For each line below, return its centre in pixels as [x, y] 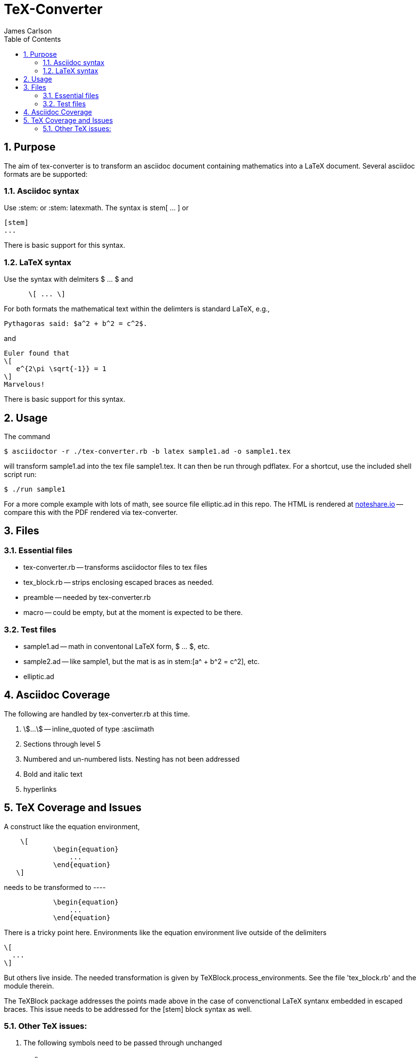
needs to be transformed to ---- [55, 887]
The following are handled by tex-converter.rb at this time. [97, 714]
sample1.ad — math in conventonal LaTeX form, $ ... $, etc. [117, 646]
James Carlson [28, 31]
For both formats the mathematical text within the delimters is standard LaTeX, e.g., [137, 309]
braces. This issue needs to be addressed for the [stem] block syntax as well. [128, 1009]
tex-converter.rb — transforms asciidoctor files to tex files [115, 567]
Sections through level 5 [62, 744]
